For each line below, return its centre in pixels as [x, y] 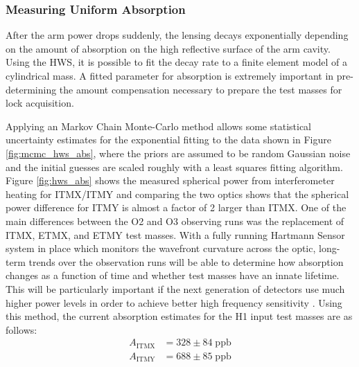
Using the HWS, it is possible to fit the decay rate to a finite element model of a [177, 62]
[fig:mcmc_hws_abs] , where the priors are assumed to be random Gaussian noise [178, 153]
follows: [21, 329]
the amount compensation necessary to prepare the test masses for [201, 89]
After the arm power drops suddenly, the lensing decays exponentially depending [177, 35]
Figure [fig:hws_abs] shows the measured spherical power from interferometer [170, 180]
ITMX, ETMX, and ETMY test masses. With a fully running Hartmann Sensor [175, 234]
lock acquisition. [40, 103]
